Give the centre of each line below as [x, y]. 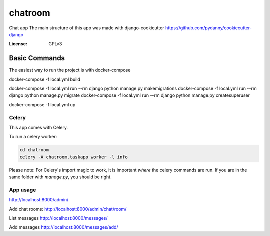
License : [18, 44]
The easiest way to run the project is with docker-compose [70, 70]
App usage [23, 190]
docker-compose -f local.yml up [42, 104]
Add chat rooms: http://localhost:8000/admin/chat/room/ [68, 209]
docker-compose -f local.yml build [45, 79]
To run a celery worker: [33, 137]
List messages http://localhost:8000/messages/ [58, 218]
